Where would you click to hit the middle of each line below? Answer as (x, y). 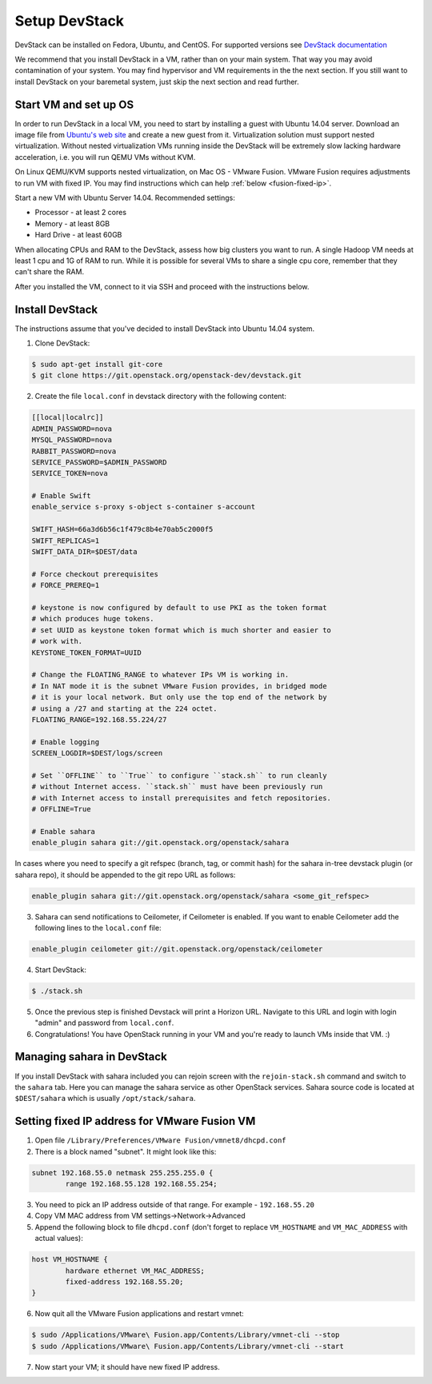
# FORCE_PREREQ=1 (66, 585)
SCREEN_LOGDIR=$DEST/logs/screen (97, 753)
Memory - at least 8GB (72, 223)
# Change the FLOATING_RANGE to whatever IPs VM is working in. (160, 675)
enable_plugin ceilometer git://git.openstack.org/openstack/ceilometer (177, 949)
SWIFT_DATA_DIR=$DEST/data (84, 552)
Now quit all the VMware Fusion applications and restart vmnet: (139, 1314)
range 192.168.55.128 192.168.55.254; (141, 1184)
